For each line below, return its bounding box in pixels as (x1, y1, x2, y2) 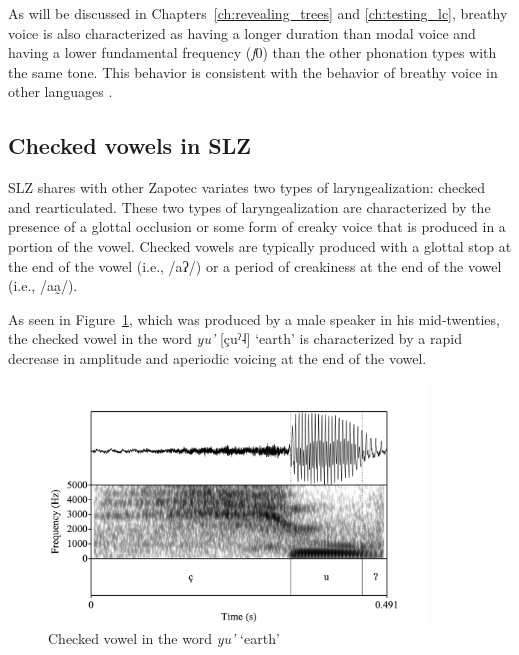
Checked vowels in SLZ (8, 130, 252, 161)
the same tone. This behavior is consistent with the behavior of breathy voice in (8, 61, 498, 82)
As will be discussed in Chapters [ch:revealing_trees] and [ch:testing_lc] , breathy (8, 3, 508, 23)
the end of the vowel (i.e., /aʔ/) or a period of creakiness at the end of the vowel (8, 255, 502, 276)
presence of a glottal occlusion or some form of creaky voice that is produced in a (8, 216, 506, 237)
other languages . (8, 81, 113, 102)
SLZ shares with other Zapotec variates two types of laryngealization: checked (8, 177, 486, 198)
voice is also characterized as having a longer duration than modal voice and (8, 22, 476, 43)
